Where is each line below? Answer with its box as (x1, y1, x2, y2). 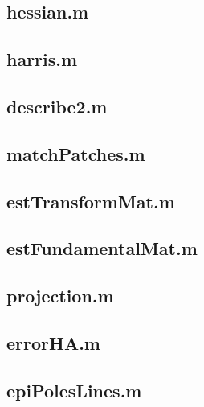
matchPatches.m (6, 141, 145, 166)
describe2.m (6, 93, 108, 118)
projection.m (6, 283, 114, 308)
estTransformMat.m (6, 188, 175, 213)
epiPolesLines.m (6, 377, 142, 402)
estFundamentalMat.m (6, 236, 198, 261)
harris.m (6, 47, 78, 72)
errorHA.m (6, 330, 100, 355)
